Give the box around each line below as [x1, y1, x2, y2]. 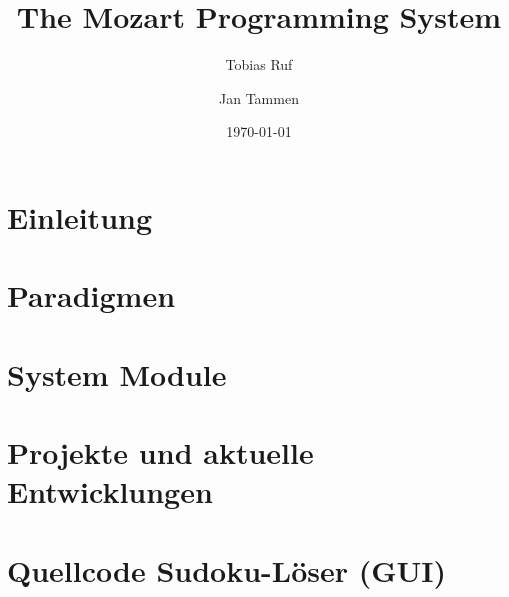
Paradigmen [7, 275, 176, 316]
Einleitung [7, 196, 153, 237]
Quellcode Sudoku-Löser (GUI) [7, 549, 447, 590]
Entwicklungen [7, 471, 213, 512]
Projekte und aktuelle [7, 432, 314, 473]
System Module [7, 353, 227, 394]
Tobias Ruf [225, 54, 293, 75]
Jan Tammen [219, 87, 299, 108]
